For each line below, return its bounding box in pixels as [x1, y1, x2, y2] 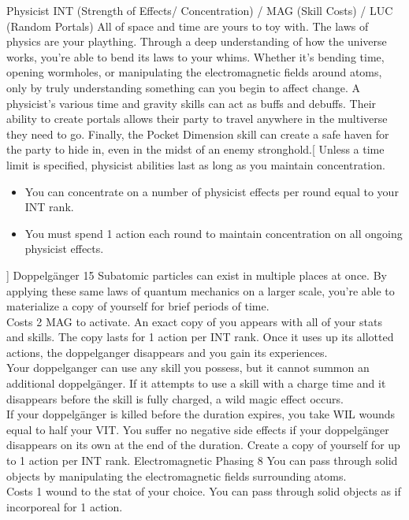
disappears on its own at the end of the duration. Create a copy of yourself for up [6, 436, 400, 453]
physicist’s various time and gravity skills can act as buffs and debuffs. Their [6, 95, 377, 111]
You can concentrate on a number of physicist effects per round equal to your [24, 183, 399, 199]
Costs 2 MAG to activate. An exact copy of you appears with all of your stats [6, 313, 382, 329]
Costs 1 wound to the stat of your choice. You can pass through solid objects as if [6, 483, 401, 500]
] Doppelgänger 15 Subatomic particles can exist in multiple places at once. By [6, 266, 387, 283]
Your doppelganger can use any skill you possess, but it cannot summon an [6, 359, 370, 376]
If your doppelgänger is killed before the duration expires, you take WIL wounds [6, 406, 395, 422]
